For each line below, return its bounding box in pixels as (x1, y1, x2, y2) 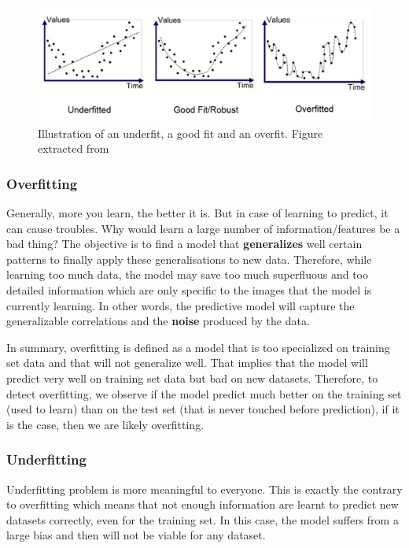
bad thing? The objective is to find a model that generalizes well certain (6, 235, 363, 252)
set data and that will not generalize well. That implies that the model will (6, 354, 368, 371)
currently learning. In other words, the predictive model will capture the (6, 297, 355, 313)
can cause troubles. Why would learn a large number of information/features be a (6, 220, 400, 236)
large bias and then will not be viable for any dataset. (6, 527, 266, 543)
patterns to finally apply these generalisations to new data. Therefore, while (6, 250, 372, 267)
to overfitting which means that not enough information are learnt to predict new (6, 496, 399, 513)
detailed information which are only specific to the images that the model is (6, 281, 372, 298)
